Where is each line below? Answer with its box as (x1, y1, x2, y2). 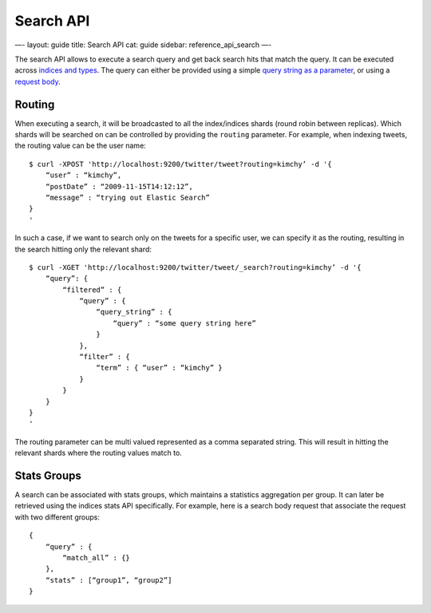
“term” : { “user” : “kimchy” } (96, 363, 223, 373)
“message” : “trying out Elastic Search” (45, 192, 211, 202)
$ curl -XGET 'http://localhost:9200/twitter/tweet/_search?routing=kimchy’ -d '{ (29, 263, 362, 271)
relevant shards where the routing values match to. (14, 448, 183, 458)
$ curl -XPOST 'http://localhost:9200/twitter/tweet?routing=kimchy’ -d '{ (29, 160, 332, 168)
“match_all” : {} (62, 553, 131, 563)
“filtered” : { (62, 285, 122, 295)
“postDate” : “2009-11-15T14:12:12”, (45, 182, 193, 191)
